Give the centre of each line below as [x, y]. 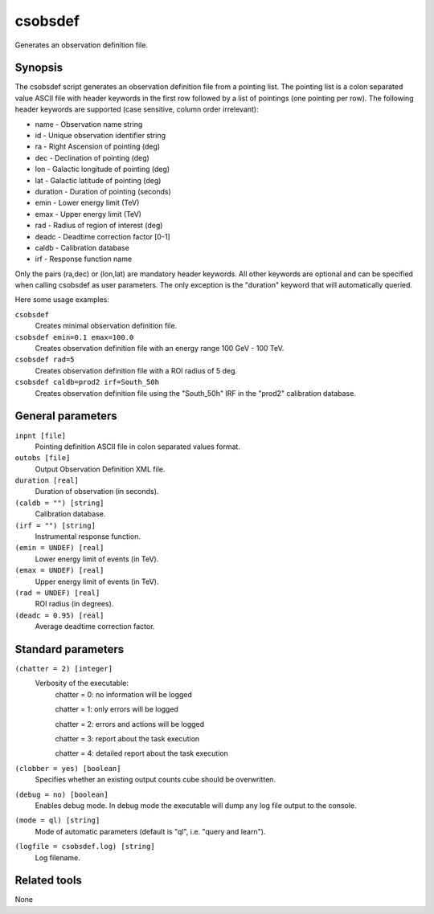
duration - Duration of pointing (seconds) [103, 191]
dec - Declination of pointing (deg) [92, 157]
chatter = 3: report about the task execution [127, 739]
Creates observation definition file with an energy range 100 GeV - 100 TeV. [160, 349]
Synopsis [39, 68]
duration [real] [47, 481]
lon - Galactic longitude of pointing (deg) [102, 169]
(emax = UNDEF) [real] [59, 571]
